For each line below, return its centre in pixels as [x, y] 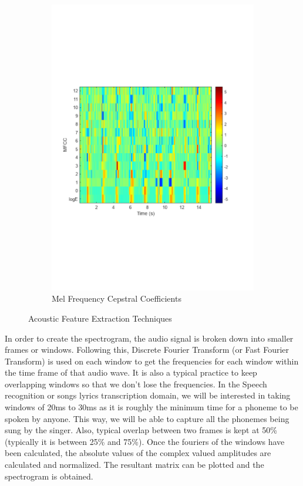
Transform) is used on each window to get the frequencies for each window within [152, 361]
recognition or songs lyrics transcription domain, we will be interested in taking [148, 395]
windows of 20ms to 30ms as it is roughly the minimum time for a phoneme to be [151, 407]
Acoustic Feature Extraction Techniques [100, 318]
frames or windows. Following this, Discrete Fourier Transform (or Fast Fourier [147, 350]
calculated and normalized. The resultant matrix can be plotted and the [134, 465]
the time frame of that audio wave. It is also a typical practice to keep [131, 372]
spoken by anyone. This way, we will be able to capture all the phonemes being [147, 418]
